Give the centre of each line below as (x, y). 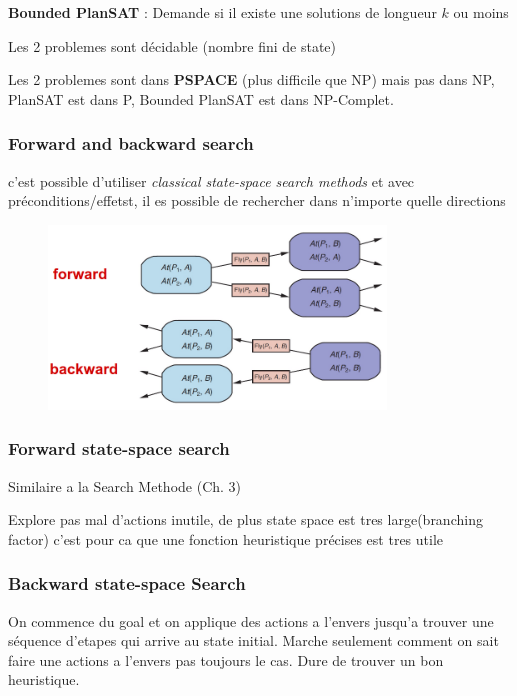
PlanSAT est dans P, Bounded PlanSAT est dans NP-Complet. (201, 98)
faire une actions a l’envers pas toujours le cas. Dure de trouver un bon (226, 659)
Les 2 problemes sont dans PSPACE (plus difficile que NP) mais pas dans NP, (251, 79)
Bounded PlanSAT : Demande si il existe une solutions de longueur (222, 12)
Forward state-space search (119, 448)
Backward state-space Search (127, 583)
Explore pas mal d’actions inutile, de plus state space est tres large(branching (245, 519)
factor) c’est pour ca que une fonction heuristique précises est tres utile (226, 538)
